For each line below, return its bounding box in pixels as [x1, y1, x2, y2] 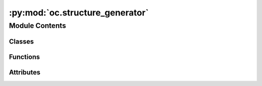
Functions [9, 53, 40, 61]
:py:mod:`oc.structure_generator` [9, 7, 149, 18]
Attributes [9, 68, 41, 76]
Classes [9, 37, 34, 45]
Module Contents [9, 21, 66, 30]
